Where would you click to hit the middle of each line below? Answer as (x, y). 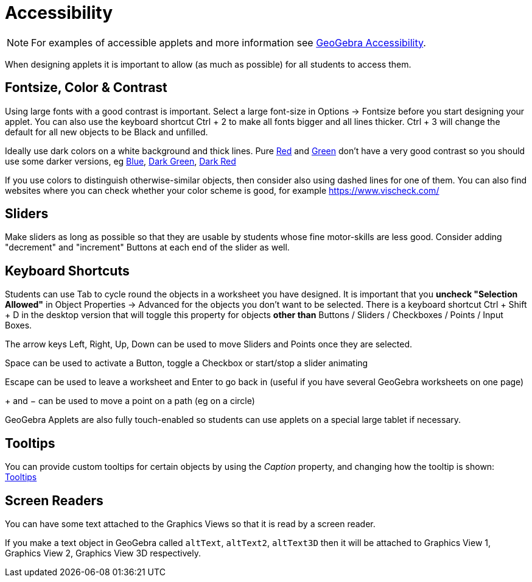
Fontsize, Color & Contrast (86, 88)
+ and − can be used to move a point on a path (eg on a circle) (130, 401)
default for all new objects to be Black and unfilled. (107, 132)
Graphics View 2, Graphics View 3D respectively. (103, 553)
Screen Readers (54, 500)
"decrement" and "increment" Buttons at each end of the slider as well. (147, 247)
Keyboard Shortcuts (67, 271)
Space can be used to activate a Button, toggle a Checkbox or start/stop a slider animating (187, 363)
